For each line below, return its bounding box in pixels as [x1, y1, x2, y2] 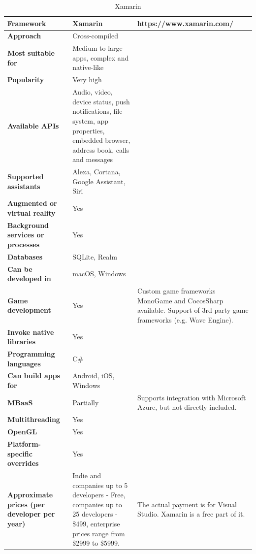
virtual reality [7, 207, 56, 218]
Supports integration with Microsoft [137, 392, 246, 402]
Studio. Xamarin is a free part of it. [137, 509, 245, 519]
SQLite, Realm [72, 251, 117, 261]
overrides [7, 458, 39, 468]
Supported [7, 171, 44, 181]
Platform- [7, 439, 41, 449]
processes [7, 239, 40, 249]
